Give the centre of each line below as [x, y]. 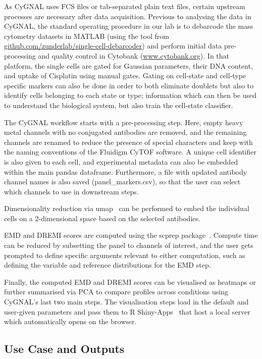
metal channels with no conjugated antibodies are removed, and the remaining [125, 132]
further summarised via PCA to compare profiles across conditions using [116, 292]
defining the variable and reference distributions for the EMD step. [108, 265]
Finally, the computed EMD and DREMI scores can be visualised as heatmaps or [130, 281]
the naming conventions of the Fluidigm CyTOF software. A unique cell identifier [130, 152]
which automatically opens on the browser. [70, 321]
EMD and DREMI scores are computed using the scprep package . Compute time [131, 235]
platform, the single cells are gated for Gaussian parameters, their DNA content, [128, 65]
